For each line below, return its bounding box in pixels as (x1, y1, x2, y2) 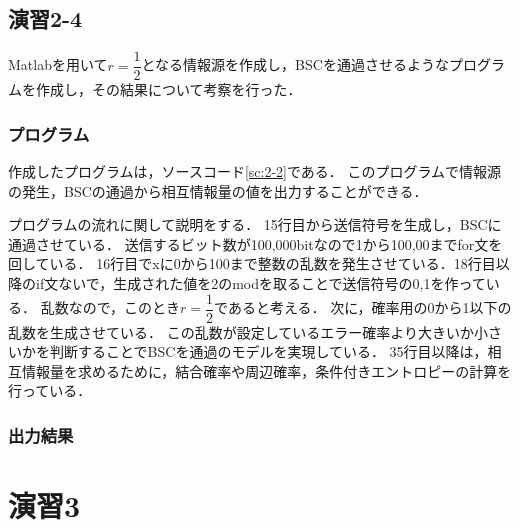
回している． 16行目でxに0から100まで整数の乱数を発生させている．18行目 (8, 253, 496, 274)
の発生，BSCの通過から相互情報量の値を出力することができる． (8, 180, 428, 201)
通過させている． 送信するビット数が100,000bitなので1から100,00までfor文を (8, 233, 503, 254)
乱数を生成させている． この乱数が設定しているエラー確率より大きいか (8, 321, 474, 342)
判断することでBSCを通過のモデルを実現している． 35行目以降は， (49, 341, 488, 362)
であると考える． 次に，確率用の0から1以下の (214, 297, 512, 318)
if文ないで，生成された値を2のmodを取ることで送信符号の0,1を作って (35, 273, 486, 294)
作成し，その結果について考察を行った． (35, 79, 302, 100)
